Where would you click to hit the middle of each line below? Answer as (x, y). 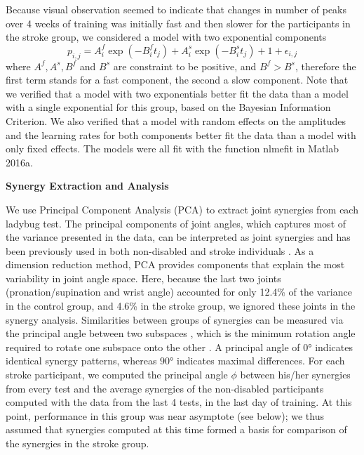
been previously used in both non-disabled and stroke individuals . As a (160, 250)
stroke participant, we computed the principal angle (117, 375)
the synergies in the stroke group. (77, 443)
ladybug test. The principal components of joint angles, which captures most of (176, 223)
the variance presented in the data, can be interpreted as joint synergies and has (178, 237)
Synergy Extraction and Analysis (87, 186)
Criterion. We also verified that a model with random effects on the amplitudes (176, 120)
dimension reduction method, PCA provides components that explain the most (175, 264)
